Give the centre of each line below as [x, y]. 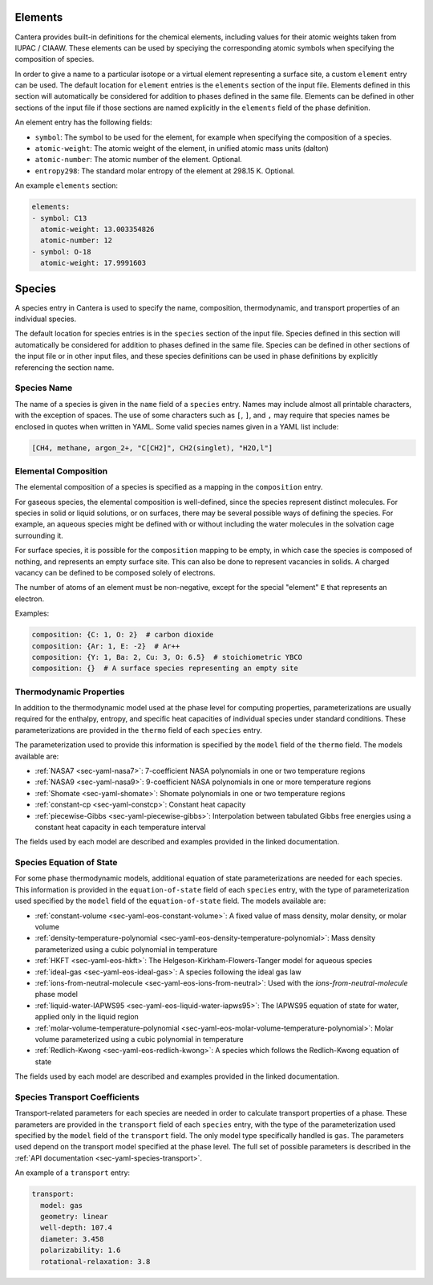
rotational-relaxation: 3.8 [95, 1261]
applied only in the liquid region [87, 1017]
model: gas [62, 1205]
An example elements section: [67, 185]
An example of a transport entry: [73, 1173]
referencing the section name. [65, 367]
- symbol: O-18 [61, 252]
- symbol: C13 [59, 218]
